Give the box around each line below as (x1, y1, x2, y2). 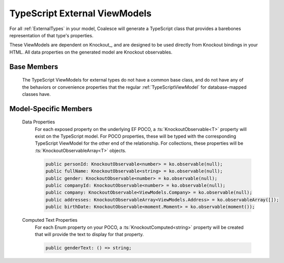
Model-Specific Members (9, 104, 93, 113)
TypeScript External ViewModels (9, 8, 152, 19)
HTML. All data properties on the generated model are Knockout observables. (9, 49, 173, 55)
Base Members (9, 62, 59, 71)
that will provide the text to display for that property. (35, 231, 144, 237)
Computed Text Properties (22, 217, 78, 223)
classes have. (22, 91, 51, 97)
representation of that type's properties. (9, 32, 94, 38)
